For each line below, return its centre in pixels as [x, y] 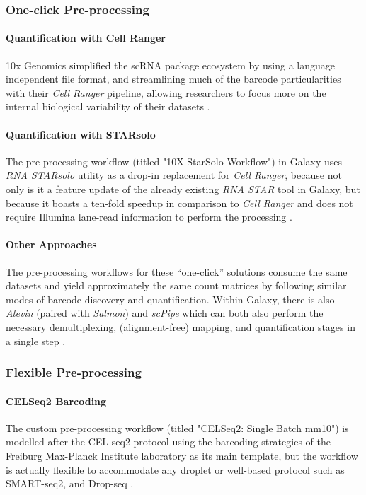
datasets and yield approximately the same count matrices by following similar [176, 285]
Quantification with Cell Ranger [86, 38]
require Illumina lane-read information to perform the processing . [149, 217]
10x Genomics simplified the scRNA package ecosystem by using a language [171, 65]
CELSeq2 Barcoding [56, 401]
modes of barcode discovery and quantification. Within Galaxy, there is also [170, 299]
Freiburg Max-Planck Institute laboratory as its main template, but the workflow [182, 455]
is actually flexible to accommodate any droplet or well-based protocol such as [175, 469]
